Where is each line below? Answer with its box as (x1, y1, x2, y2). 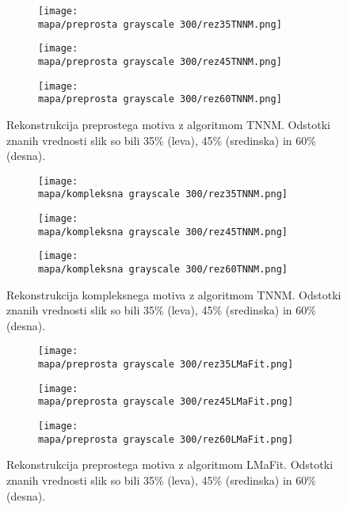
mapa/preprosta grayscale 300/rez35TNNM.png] (38, 18, 282, 30)
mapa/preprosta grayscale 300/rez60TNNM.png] (38, 93, 282, 105)
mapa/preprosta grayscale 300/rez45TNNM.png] (38, 55, 282, 67)
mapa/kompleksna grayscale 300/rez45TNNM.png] (38, 226, 288, 238)
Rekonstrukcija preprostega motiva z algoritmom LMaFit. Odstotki (6, 456, 334, 473)
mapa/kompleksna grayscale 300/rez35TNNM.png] (38, 188, 288, 200)
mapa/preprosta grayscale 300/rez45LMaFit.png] (38, 396, 294, 408)
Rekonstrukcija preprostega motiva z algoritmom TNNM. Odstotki (6, 116, 330, 132)
